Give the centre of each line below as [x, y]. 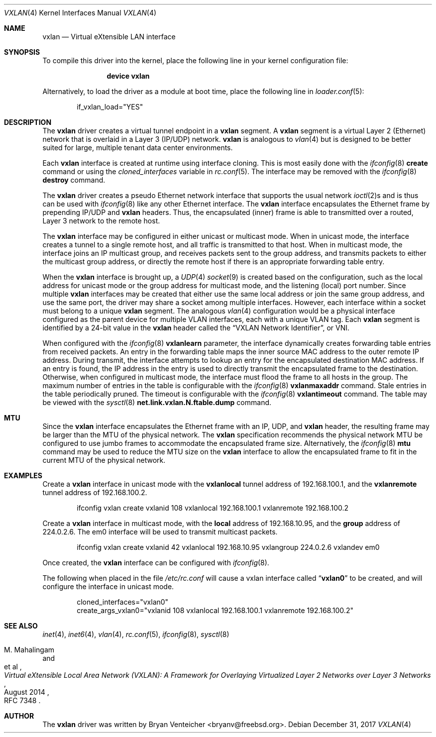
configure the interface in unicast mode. [108, 586]
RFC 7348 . [22, 700]
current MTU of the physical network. [104, 460]
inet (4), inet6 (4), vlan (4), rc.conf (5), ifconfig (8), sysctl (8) [136, 634]
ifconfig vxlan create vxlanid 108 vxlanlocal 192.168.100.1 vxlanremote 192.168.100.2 [213, 508]
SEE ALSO [21, 626]
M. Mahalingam [29, 650]
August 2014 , [27, 692]
